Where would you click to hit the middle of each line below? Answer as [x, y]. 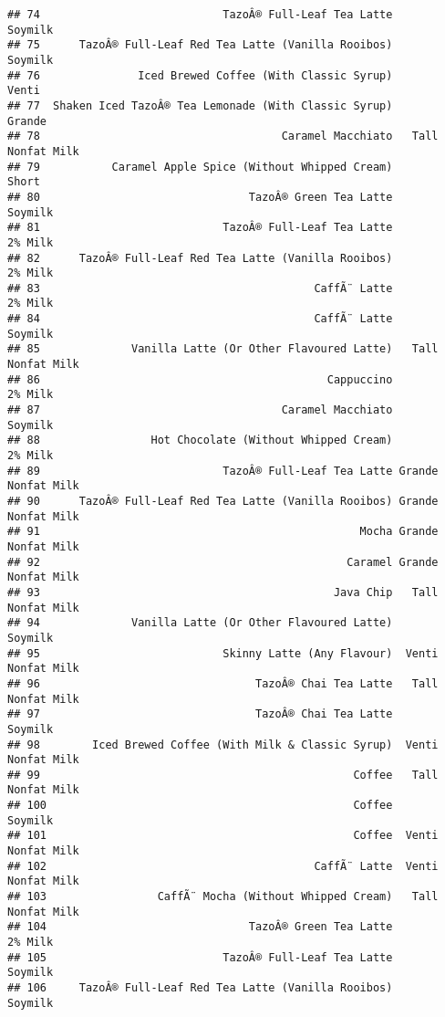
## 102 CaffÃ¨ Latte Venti [223, 866]
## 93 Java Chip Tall [223, 592]
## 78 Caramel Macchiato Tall [223, 136]
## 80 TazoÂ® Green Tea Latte [200, 197]
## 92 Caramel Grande [223, 562]
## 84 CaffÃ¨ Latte [200, 319]
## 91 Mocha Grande [223, 532]
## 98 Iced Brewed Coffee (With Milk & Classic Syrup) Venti [223, 744]
